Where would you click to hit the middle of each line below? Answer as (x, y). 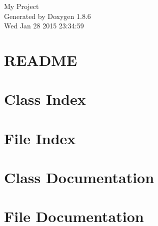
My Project (21, 6)
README (41, 60)
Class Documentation (79, 177)
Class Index (45, 99)
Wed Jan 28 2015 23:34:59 (44, 26)
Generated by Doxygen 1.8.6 (47, 16)
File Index (40, 138)
